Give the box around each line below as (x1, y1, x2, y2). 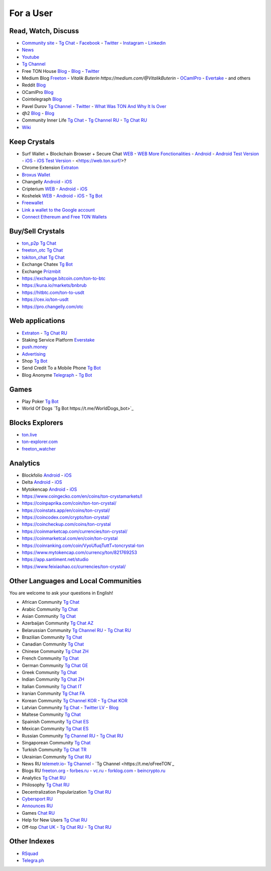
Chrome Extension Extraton (22, 165, 79, 171)
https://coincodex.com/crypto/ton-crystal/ (22, 514, 110, 520)
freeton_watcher (22, 446, 56, 452)
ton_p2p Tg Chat (22, 240, 56, 246)
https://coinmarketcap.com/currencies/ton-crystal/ (22, 528, 127, 534)
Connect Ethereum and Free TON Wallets (22, 214, 107, 220)
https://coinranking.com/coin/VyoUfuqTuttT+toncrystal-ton (22, 542, 144, 549)
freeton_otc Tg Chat (22, 247, 63, 253)
